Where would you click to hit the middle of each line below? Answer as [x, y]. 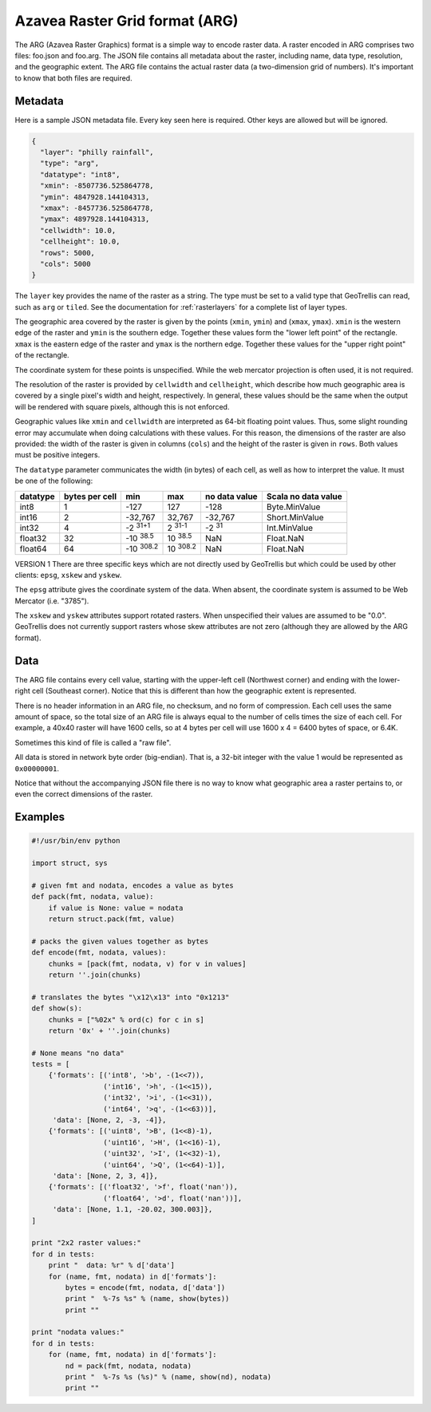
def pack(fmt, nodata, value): [93, 897]
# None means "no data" [78, 1053]
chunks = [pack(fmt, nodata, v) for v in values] [147, 963]
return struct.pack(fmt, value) [112, 919]
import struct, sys [69, 863]
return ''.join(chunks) [95, 975]
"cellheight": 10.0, [80, 242]
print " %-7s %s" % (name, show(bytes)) [147, 1299]
